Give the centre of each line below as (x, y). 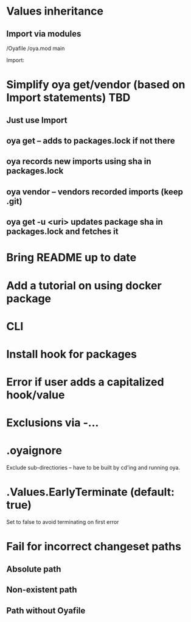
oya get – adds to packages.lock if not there (91, 140)
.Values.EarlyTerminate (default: (91, 492)
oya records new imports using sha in (79, 162)
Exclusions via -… (53, 423)
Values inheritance (55, 11)
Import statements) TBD (68, 98)
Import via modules (44, 34)
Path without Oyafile (46, 610)
